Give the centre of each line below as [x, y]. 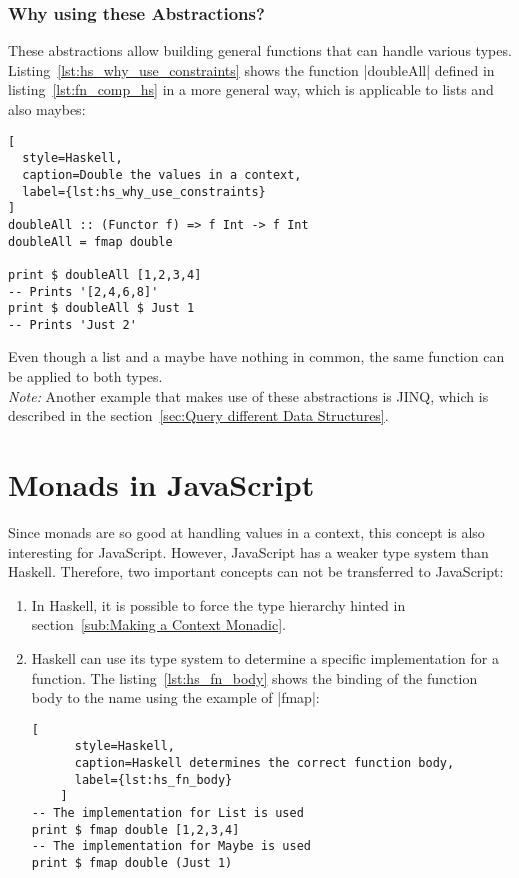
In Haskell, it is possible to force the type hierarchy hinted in [218, 604]
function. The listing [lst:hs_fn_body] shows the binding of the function [254, 677]
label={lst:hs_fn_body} [153, 779]
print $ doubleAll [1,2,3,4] [105, 274]
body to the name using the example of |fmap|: [175, 697]
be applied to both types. [85, 376]
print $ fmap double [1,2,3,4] [135, 829]
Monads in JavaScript [161, 484]
